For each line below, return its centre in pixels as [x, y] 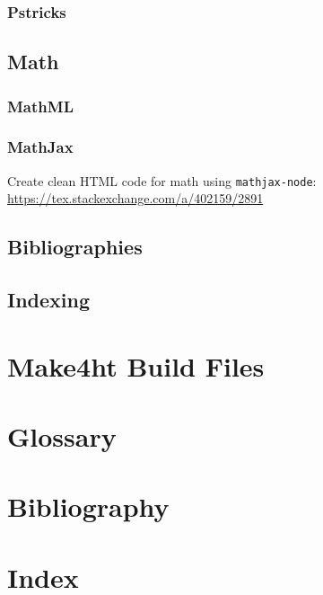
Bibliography [88, 506]
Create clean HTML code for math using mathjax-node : [162, 180]
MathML [40, 106]
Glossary [62, 436]
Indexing [49, 300]
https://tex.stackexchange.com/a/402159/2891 [135, 198]
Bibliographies [75, 247]
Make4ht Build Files [136, 365]
